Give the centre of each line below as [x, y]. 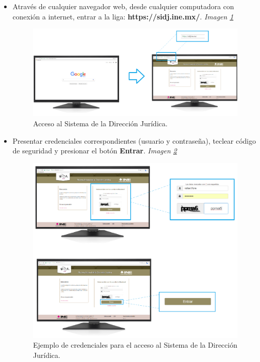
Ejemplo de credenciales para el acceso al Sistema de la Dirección [135, 345]
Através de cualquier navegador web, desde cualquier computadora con [123, 6]
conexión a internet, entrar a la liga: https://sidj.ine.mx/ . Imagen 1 [123, 16]
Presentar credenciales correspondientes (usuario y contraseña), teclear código [134, 140]
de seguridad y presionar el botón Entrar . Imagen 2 [95, 151]
